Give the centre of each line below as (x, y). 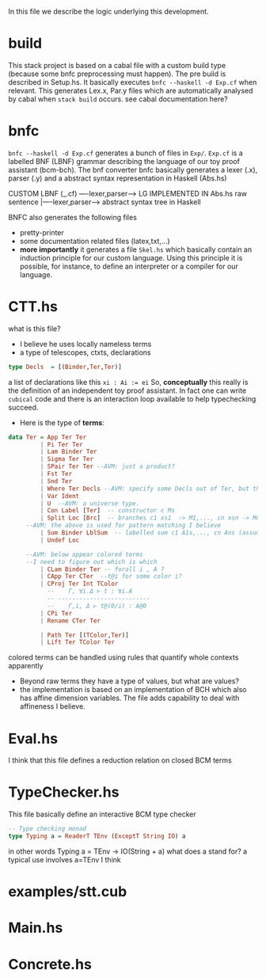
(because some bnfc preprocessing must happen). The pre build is (117, 74)
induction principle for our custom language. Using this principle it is (131, 257)
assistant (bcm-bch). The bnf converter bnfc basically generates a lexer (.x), (133, 169)
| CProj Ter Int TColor (79, 584)
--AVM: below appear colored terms (85, 554)
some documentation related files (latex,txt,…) (95, 241)
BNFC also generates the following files (72, 217)
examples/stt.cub (68, 892)
